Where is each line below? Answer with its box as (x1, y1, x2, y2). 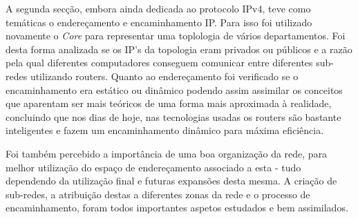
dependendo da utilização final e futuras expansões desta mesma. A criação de (6, 173, 337, 188)
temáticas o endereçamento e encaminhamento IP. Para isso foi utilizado (6, 15, 312, 29)
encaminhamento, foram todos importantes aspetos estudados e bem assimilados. (6, 200, 348, 215)
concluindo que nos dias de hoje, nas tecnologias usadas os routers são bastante (6, 109, 341, 124)
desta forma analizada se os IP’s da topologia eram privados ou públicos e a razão (6, 41, 352, 56)
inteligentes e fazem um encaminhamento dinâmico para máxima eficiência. (6, 123, 324, 137)
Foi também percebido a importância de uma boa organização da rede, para (6, 146, 328, 160)
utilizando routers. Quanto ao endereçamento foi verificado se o (30, 68, 299, 83)
